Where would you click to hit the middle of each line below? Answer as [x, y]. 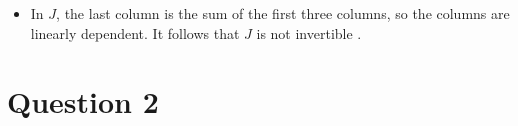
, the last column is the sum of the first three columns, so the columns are [283, 13]
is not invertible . [309, 32]
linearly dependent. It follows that [135, 32]
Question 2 [83, 101]
